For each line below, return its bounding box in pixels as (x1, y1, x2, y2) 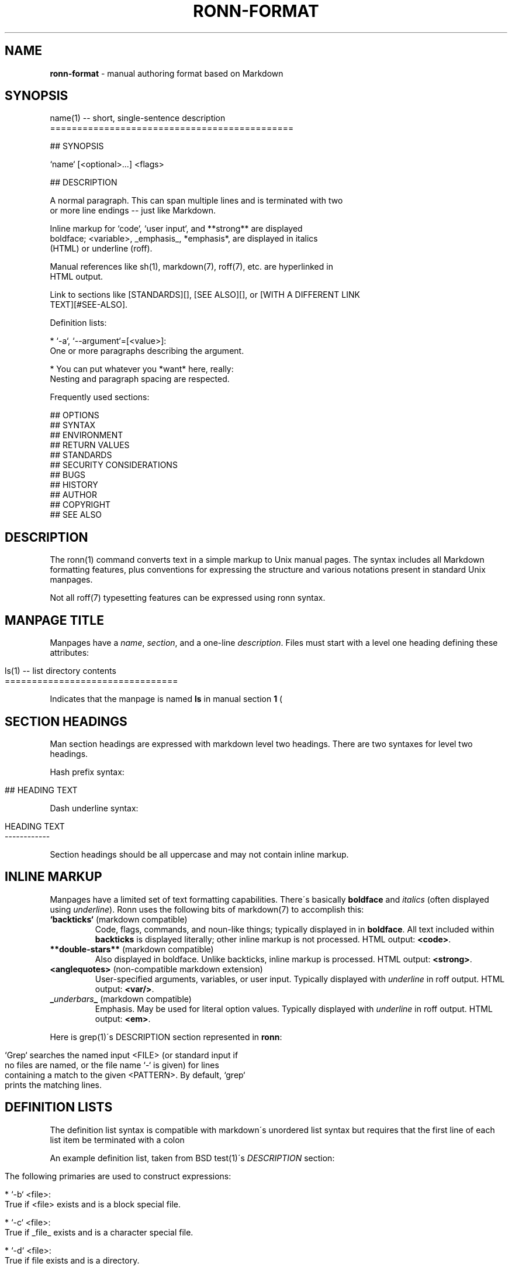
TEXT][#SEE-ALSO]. (50, 300, 128, 310)
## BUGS (50, 470, 86, 480)
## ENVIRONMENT (50, 430, 123, 440)
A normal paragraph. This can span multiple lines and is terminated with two (50, 195, 343, 206)
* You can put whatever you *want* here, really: (50, 364, 234, 374)
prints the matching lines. (5, 1079, 102, 1090)
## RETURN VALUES (50, 440, 130, 450)
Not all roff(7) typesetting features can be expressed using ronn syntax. (50, 593, 326, 603)
